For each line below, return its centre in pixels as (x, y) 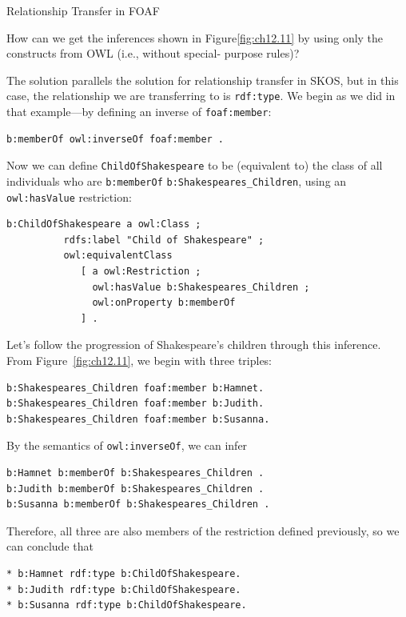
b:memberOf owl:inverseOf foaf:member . (115, 139)
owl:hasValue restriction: (69, 196)
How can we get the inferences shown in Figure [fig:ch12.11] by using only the (195, 37)
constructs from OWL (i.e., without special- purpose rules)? (153, 53)
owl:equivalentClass (118, 256)
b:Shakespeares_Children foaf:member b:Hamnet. (135, 388)
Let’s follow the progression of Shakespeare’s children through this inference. (194, 345)
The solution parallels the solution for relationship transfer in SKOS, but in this (203, 80)
